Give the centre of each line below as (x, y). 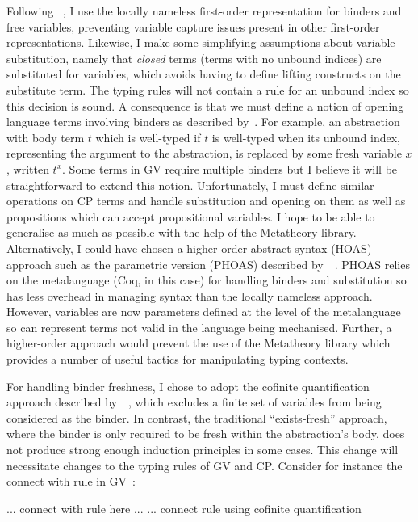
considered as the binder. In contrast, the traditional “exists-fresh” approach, (197, 417)
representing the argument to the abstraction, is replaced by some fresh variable (204, 153)
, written (28, 168)
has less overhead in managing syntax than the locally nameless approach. (190, 295)
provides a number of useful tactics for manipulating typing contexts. (178, 359)
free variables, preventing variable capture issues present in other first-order (193, 26)
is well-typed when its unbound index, (306, 137)
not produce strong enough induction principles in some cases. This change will (203, 450)
